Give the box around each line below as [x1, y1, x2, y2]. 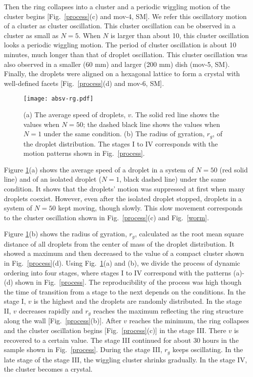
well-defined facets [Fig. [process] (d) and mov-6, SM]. [4, 78, 164, 88]
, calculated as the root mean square [135, 229, 244, 239]
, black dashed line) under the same [119, 174, 226, 184]
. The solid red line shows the [131, 109, 219, 119]
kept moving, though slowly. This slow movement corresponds [58, 203, 243, 213]
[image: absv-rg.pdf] [23, 95, 94, 103]
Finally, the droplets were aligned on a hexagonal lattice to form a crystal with [4, 68, 240, 79]
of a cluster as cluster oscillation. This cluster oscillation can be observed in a [4, 21, 236, 31]
